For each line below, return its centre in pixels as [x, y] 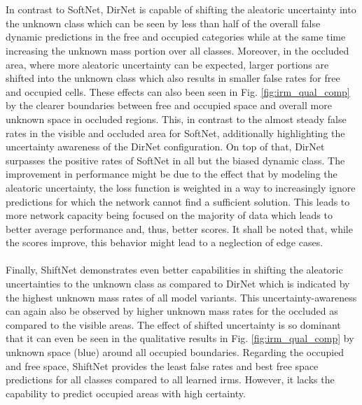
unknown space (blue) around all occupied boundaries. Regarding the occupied [175, 352]
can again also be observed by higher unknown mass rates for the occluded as [172, 311]
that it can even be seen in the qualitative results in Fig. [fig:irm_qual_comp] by [180, 338]
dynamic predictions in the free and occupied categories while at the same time [176, 37]
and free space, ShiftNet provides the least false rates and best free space [162, 365]
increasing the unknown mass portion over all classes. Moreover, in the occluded [177, 50]
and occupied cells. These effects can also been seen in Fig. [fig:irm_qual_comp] [178, 91]
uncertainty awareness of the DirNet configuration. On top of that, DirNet [165, 147]
